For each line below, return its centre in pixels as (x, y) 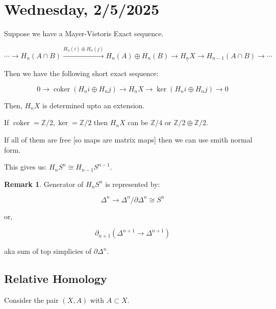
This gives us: (26, 167)
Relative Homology (56, 279)
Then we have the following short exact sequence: (81, 73)
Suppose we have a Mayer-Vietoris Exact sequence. (84, 33)
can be (138, 122)
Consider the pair (31, 300)
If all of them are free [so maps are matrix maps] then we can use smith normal (128, 139)
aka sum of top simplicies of (48, 251)
